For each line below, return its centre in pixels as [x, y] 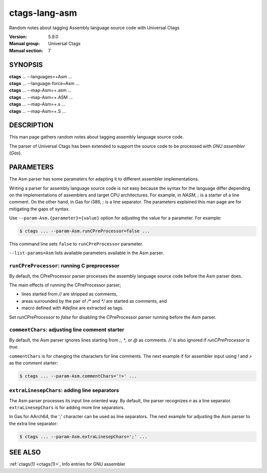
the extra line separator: [33, 424]
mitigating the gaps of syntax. [40, 209]
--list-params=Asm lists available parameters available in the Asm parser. [87, 253]
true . [14, 347]
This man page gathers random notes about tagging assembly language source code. [96, 137]
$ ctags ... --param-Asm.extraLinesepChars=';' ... [84, 436]
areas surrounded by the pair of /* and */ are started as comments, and [94, 301]
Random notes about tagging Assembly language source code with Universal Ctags [94, 28]
